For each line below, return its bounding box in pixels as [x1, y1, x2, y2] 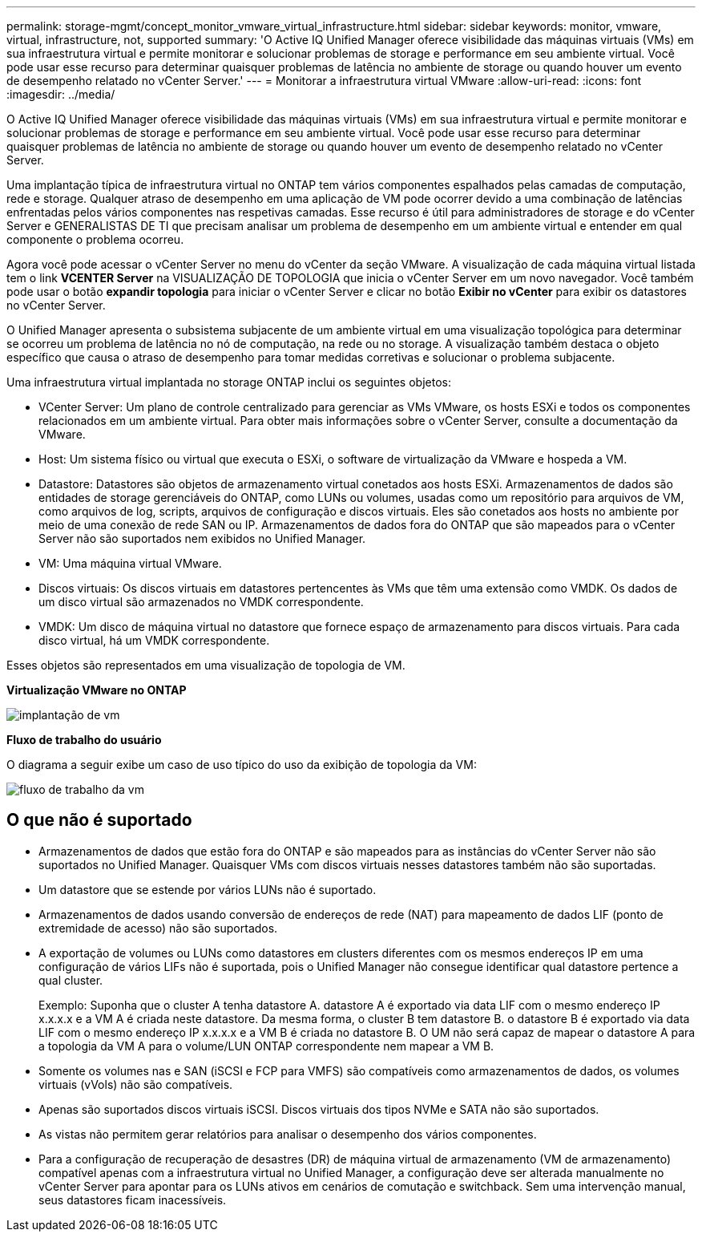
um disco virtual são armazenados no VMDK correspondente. [38, 595, 364, 609]
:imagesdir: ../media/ [6, 87, 115, 101]
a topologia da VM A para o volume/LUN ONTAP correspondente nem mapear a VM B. [38, 1038, 494, 1053]
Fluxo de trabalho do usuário [6, 733, 162, 746]
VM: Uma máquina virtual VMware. [38, 556, 222, 570]
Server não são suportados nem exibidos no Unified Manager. [38, 532, 366, 545]
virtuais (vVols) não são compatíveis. [38, 1077, 233, 1091]
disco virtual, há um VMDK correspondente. [38, 633, 270, 647]
